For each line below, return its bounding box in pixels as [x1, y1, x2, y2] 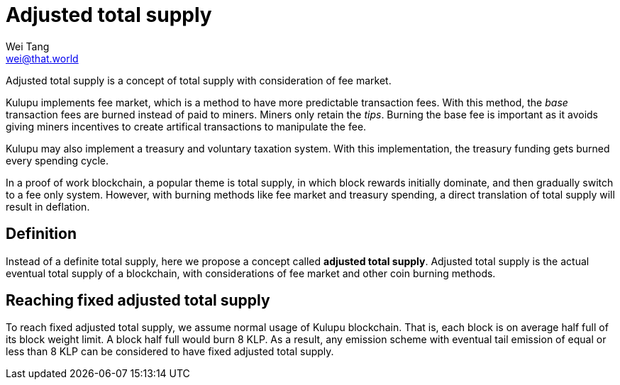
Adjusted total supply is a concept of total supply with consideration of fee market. [6, 74, 392, 87]
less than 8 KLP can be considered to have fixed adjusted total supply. [6, 345, 334, 358]
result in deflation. [6, 200, 90, 213]
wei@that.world [6, 52, 79, 65]
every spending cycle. [6, 154, 109, 167]
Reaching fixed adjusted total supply [6, 291, 270, 310]
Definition [6, 225, 77, 243]
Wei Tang [6, 40, 50, 52]
